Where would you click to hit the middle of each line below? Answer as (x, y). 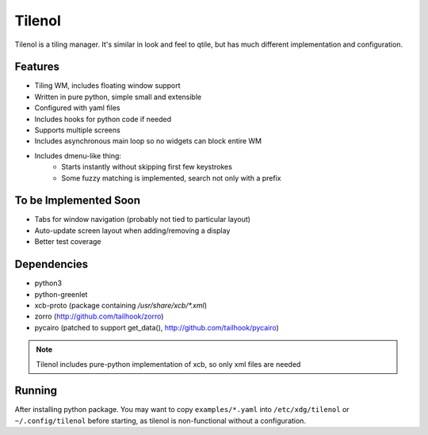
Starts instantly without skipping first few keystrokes (147, 167)
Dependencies (52, 264)
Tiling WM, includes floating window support (108, 86)
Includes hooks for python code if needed (103, 119)
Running (36, 391)
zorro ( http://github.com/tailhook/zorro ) (99, 316)
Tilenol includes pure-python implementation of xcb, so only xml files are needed (168, 364)
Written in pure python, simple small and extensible (118, 97)
